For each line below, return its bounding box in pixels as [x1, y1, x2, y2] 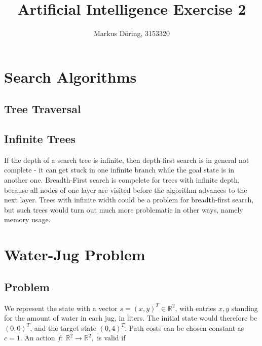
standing [231, 302, 258, 313]
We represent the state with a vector [4, 302, 118, 313]
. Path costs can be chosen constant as [124, 322, 244, 333]
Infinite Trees [4, 131, 76, 147]
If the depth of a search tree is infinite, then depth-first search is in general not [4, 154, 249, 165]
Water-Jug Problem [4, 244, 145, 265]
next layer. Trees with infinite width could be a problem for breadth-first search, [4, 194, 254, 205]
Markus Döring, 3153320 [93, 28, 170, 39]
